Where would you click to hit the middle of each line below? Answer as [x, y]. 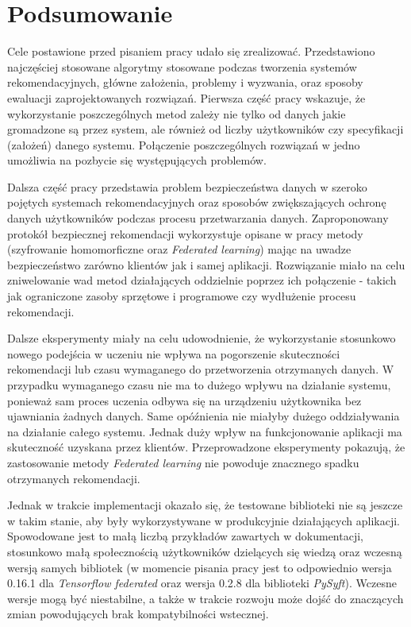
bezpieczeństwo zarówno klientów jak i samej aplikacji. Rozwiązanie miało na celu [206, 264]
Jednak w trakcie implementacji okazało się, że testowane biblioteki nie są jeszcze [205, 505]
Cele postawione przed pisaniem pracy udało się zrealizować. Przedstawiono [191, 51]
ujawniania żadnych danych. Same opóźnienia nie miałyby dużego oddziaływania [204, 416]
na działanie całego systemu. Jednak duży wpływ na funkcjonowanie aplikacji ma [205, 431]
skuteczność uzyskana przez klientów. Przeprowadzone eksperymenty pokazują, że [206, 447]
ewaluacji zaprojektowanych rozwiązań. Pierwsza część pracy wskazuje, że [186, 97]
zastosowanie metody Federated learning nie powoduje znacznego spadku [183, 462]
